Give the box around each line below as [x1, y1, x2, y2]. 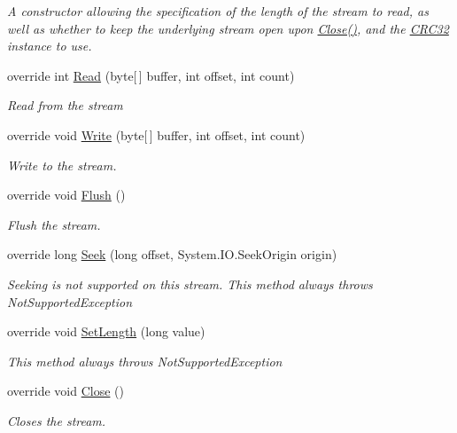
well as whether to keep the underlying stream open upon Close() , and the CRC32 [7, 19, 449, 37]
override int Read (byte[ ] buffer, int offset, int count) [7, 66, 295, 84]
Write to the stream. [7, 155, 117, 174]
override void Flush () [7, 185, 126, 204]
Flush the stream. [7, 215, 101, 233]
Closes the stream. [7, 411, 106, 429]
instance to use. [7, 36, 92, 55]
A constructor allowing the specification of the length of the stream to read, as [7, 2, 429, 20]
